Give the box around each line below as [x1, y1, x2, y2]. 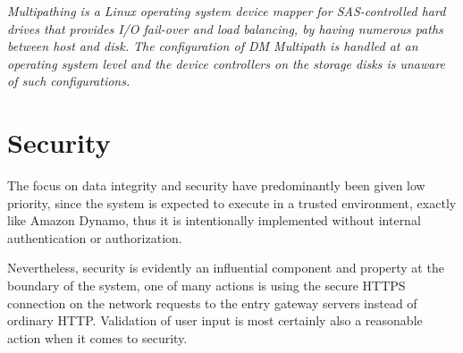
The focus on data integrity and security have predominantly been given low [7, 176, 425, 195]
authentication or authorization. [7, 228, 182, 247]
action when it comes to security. [7, 328, 188, 347]
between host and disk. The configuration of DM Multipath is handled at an [7, 37, 418, 55]
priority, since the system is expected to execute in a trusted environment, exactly [7, 193, 457, 212]
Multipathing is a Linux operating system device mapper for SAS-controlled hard [7, 2, 446, 20]
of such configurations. [7, 71, 130, 90]
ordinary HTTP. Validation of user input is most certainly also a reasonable [7, 311, 423, 330]
